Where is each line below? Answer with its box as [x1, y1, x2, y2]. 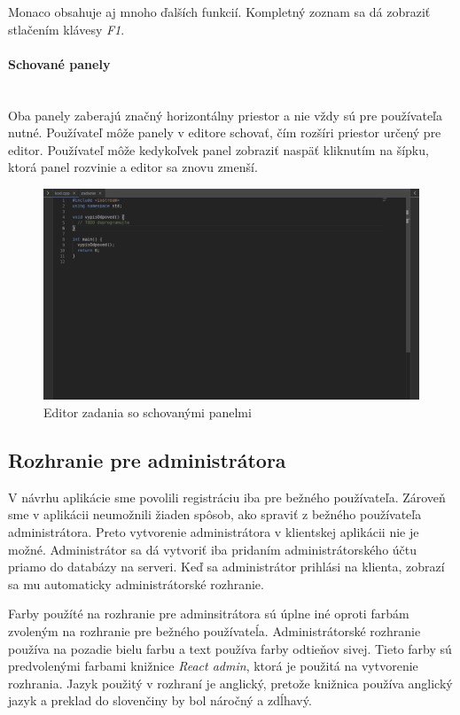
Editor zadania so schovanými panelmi [43, 403, 252, 422]
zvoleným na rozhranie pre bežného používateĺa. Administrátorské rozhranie [8, 622, 421, 640]
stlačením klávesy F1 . [8, 19, 125, 38]
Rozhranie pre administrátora [8, 447, 286, 474]
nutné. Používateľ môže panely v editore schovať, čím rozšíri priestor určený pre [8, 123, 441, 142]
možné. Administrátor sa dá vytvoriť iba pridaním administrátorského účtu [8, 540, 417, 558]
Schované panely [8, 54, 111, 73]
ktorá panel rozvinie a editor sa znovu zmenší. [8, 158, 258, 176]
